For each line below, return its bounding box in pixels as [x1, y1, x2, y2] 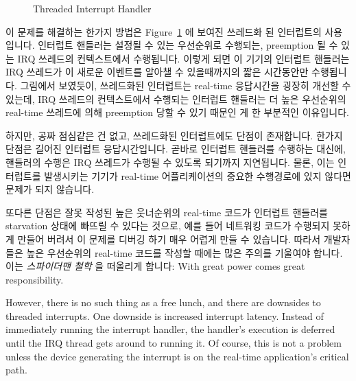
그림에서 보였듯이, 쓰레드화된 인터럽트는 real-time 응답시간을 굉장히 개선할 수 [20, 78, 351, 92]
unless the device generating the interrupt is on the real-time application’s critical [5, 349, 349, 363]
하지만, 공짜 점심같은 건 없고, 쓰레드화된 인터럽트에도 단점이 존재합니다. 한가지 [5, 128, 343, 142]
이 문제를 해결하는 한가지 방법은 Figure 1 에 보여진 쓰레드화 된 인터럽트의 [5, 24, 322, 38]
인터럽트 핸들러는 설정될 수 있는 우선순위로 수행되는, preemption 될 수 [38, 38, 338, 52]
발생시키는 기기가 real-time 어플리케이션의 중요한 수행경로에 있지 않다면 [44, 168, 351, 183]
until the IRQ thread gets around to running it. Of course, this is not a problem [5, 336, 342, 350]
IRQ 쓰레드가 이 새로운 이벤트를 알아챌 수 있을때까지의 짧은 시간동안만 [5, 65, 309, 79]
